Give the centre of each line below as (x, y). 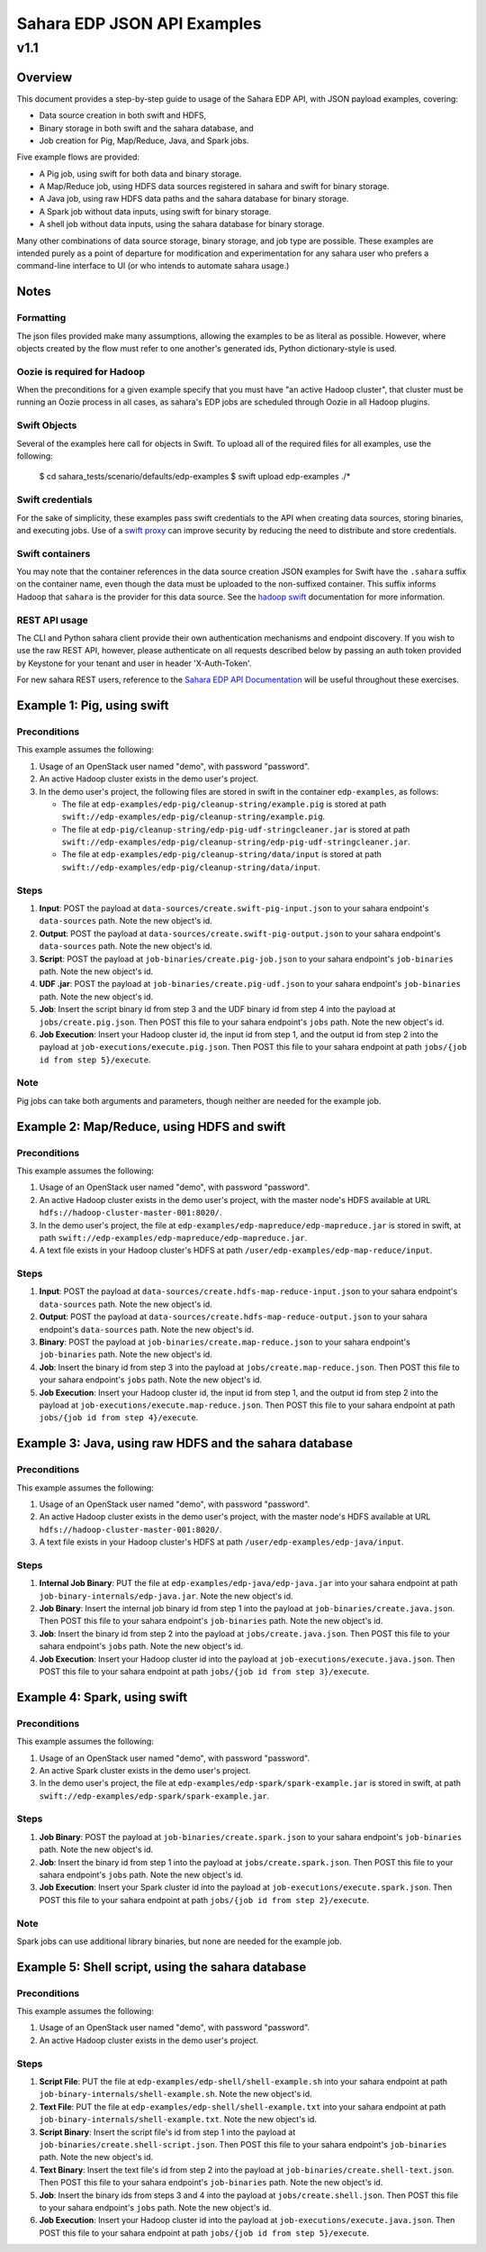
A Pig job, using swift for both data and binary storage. (140, 173)
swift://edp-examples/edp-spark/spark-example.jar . (154, 1796)
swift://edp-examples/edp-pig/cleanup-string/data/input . (191, 867)
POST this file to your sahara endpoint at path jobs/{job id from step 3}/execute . (204, 1671)
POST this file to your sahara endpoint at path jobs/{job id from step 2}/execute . (204, 1900)
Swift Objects (47, 425)
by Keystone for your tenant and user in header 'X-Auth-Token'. (134, 663)
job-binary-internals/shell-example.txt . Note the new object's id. (178, 2120)
